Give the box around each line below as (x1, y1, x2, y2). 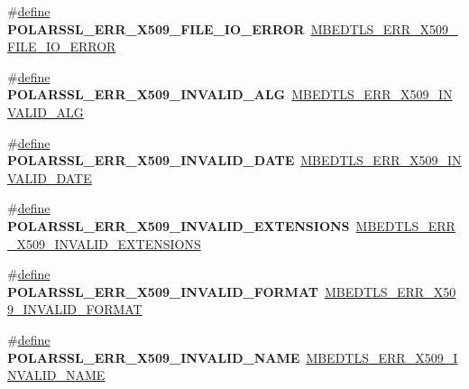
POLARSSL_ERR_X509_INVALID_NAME (7, 347, 300, 366)
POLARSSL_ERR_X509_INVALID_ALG (7, 85, 286, 104)
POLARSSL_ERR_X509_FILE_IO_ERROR (7, 19, 305, 38)
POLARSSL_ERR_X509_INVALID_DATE (7, 151, 295, 170)
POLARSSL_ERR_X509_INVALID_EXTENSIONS (7, 216, 350, 235)
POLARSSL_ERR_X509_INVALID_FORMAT (7, 282, 318, 301)
